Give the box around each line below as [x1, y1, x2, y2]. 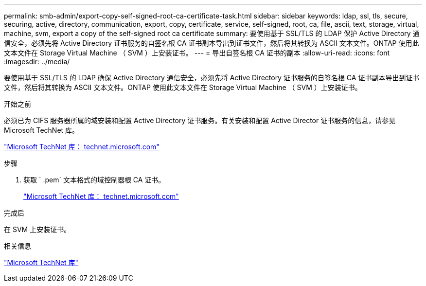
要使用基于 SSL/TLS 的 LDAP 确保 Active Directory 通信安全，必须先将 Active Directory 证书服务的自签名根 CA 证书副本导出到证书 [4, 73, 420, 82]
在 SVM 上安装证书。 [4, 225, 71, 233]
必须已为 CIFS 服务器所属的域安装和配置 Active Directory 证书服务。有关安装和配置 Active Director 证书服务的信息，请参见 [4, 116, 396, 125]
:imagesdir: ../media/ [4, 57, 70, 66]
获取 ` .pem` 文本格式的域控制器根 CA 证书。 [23, 176, 165, 184]
